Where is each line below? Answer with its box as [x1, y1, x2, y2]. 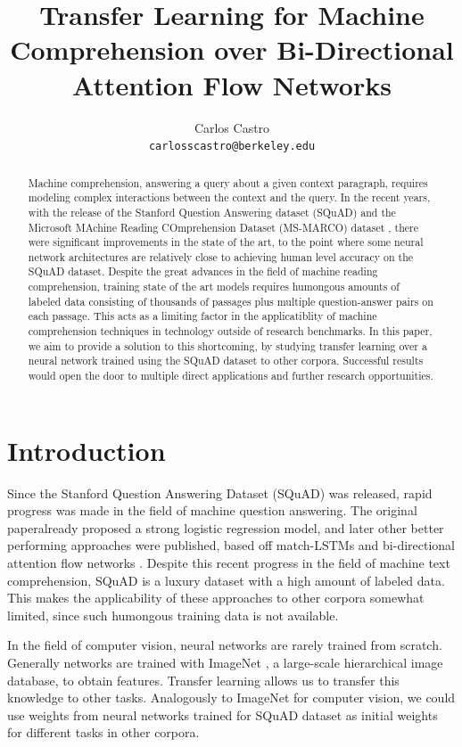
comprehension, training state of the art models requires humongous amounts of [28, 279, 400, 294]
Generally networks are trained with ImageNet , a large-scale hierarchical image [7, 653, 443, 672]
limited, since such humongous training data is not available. [7, 605, 339, 624]
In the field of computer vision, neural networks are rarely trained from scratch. [7, 636, 442, 654]
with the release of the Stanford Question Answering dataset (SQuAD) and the [28, 204, 396, 219]
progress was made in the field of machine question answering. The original [7, 501, 417, 520]
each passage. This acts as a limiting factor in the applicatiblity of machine [28, 308, 377, 324]
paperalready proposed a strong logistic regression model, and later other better [7, 518, 444, 537]
